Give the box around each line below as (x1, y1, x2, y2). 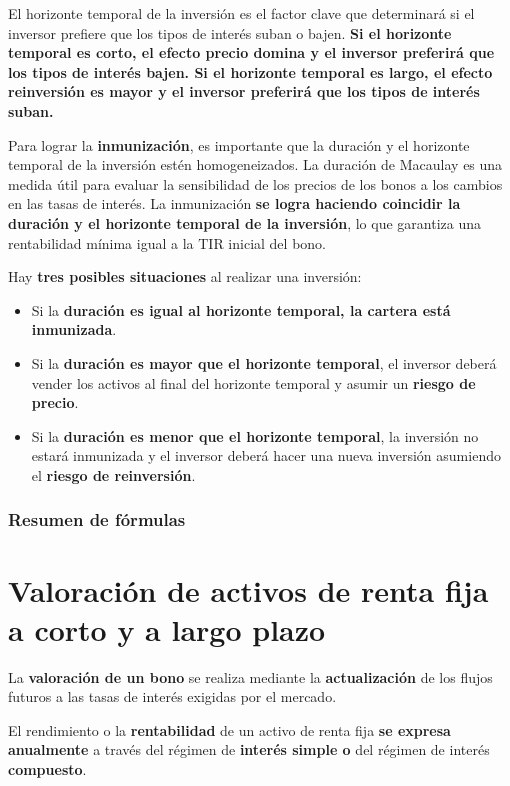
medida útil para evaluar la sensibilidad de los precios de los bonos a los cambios (8, 173, 503, 194)
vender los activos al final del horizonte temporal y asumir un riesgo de (31, 372, 476, 393)
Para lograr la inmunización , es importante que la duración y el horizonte (8, 134, 470, 155)
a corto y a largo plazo (8, 608, 326, 649)
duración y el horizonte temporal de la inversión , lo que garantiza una (8, 212, 481, 233)
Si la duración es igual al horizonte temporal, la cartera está (31, 299, 451, 320)
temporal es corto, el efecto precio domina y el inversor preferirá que (8, 42, 495, 63)
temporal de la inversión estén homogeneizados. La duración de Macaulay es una (8, 154, 503, 175)
